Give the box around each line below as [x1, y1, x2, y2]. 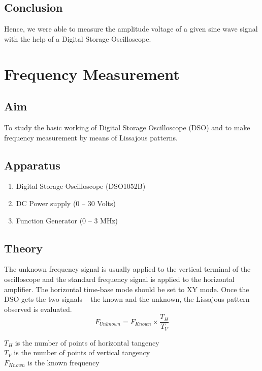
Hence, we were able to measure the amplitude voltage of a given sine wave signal [4, 23, 258, 34]
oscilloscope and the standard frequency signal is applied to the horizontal [4, 273, 235, 284]
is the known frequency [27, 357, 100, 368]
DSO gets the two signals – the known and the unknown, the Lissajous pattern [4, 294, 250, 304]
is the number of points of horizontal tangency [15, 337, 159, 348]
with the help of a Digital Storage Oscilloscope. [4, 33, 151, 44]
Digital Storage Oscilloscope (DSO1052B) [16, 181, 146, 191]
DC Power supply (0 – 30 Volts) [16, 197, 116, 208]
